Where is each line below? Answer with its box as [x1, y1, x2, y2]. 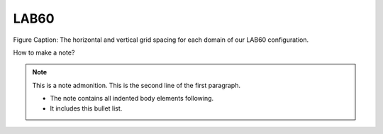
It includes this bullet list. [50, 104, 123, 113]
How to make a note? [13, 48, 75, 57]
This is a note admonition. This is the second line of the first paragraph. [32, 81, 241, 89]
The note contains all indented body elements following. [50, 94, 214, 103]
